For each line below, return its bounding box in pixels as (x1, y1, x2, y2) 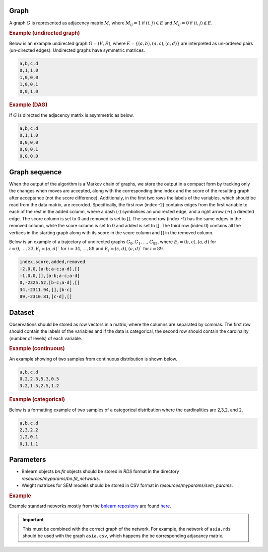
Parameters (9, 456, 46, 464)
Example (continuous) (9, 345, 65, 352)
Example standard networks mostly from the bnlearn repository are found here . (9, 503, 171, 509)
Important (22, 517, 44, 523)
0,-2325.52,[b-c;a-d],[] (19, 280, 80, 285)
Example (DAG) (9, 101, 48, 108)
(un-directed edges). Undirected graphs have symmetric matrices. (9, 47, 145, 53)
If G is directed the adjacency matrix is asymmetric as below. (9, 112, 134, 118)
